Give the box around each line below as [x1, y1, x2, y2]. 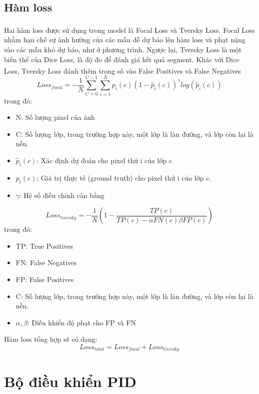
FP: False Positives [15, 274, 74, 284]
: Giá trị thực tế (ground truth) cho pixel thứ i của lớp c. [36, 172, 211, 183]
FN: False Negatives [15, 257, 77, 268]
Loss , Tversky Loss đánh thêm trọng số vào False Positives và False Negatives [4, 65, 241, 76]
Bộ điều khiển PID [4, 371, 137, 391]
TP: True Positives [15, 240, 73, 251]
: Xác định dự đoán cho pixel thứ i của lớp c [36, 155, 172, 165]
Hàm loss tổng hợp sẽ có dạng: [4, 334, 98, 344]
